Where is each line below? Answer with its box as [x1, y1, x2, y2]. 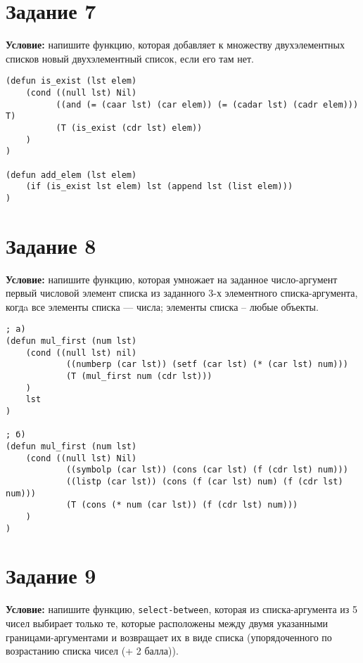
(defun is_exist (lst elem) [6, 76, 137, 86]
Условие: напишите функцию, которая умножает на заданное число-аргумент [6, 271, 338, 286]
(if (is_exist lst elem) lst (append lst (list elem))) [25, 181, 293, 192]
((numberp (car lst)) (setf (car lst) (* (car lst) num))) [65, 359, 348, 370]
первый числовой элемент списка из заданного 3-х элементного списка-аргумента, [6, 285, 358, 300]
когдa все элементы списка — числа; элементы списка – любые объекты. [6, 299, 319, 314]
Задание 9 [6, 561, 96, 590]
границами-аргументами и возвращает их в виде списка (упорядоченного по [6, 629, 332, 644]
